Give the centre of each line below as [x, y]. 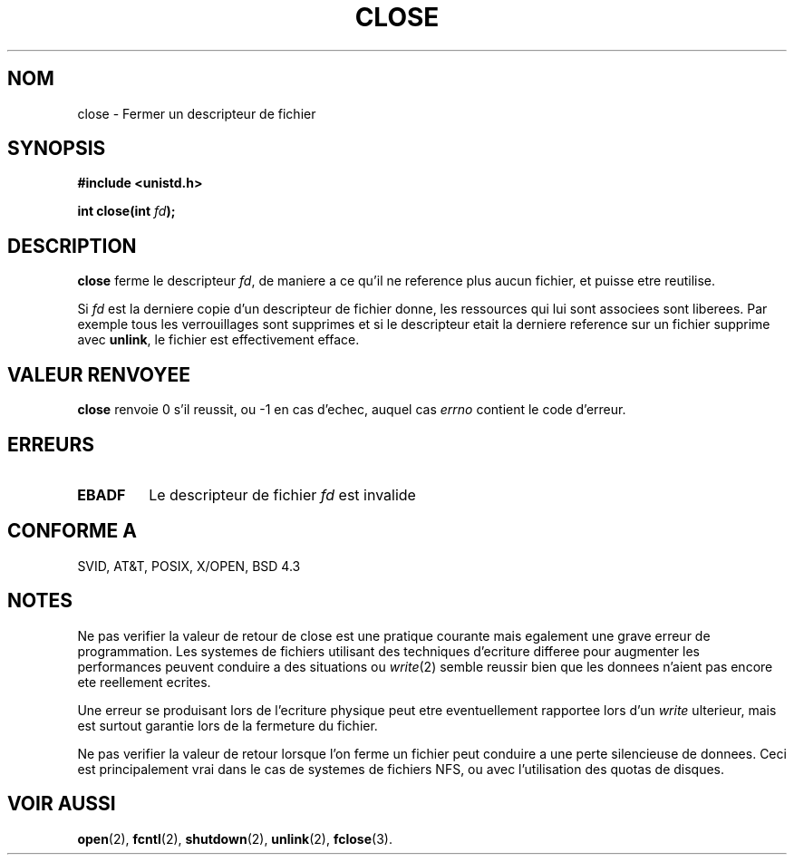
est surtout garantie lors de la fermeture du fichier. [228, 725]
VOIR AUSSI [62, 804]
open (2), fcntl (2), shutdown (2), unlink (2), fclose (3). [235, 838]
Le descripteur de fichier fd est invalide [282, 494]
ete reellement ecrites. [144, 682]
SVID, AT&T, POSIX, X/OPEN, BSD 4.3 [189, 566]
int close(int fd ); [126, 211]
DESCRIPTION [72, 246]
